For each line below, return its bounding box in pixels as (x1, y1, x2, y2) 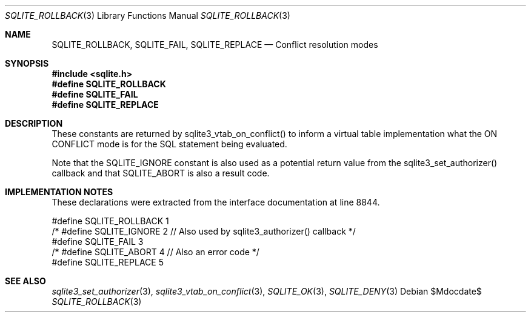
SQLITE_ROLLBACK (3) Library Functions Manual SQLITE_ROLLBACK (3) (5, 10, 290, 21)
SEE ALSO (5, 276, 46, 286)
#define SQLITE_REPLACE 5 (52, 257, 164, 267)
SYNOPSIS (5, 58, 49, 68)
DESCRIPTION (5, 118, 63, 128)
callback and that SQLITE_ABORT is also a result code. (52, 168, 270, 178)
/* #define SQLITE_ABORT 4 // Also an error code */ (52, 247, 259, 257)
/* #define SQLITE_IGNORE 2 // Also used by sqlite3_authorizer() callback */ (52, 226, 356, 236)
